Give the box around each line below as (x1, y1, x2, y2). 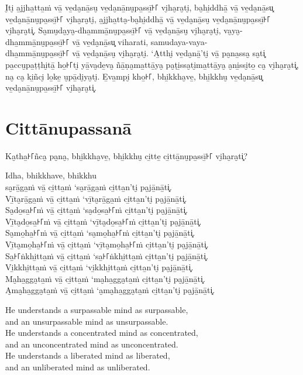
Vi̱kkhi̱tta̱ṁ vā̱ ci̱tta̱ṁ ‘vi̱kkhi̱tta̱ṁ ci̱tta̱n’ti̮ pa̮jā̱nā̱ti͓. (5, 261, 194, 273)
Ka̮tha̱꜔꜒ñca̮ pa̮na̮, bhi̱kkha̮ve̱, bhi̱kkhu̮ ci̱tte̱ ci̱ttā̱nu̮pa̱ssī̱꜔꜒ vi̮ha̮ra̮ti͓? (5, 149, 248, 161)
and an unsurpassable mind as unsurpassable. (5, 315, 168, 327)
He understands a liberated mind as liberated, (5, 349, 170, 362)
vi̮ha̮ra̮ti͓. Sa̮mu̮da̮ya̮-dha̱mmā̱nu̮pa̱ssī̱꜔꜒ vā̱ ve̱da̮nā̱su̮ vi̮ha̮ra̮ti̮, (5, 24, 221, 36)
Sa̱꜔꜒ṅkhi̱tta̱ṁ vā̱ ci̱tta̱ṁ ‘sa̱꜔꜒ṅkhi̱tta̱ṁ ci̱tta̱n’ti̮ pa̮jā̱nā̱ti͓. (5, 249, 209, 262)
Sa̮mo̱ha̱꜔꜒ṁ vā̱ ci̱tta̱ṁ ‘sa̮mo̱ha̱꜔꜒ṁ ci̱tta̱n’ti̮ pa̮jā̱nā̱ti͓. (5, 226, 195, 239)
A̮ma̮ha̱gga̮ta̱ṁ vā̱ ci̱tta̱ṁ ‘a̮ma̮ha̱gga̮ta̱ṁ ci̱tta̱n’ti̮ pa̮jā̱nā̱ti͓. (5, 284, 215, 296)
